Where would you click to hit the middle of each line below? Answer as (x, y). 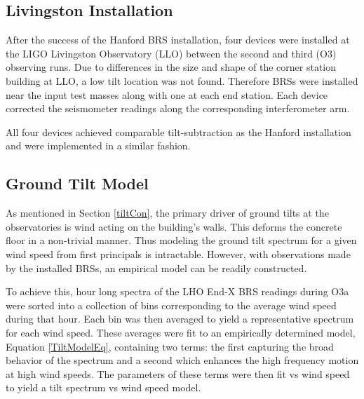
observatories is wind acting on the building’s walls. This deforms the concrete (174, 226)
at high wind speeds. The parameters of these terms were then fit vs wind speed (178, 373)
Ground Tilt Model (77, 183)
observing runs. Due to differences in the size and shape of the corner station (171, 67)
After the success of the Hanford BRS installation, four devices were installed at (178, 40)
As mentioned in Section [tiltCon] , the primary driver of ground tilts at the (167, 213)
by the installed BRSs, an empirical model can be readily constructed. (156, 268)
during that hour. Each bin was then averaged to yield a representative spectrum (180, 319)
